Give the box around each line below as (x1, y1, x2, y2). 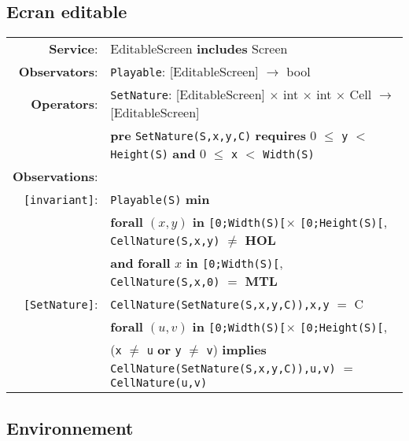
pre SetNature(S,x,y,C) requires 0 (110, 126, 317, 145)
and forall (110, 254, 171, 272)
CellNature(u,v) (110, 376, 208, 390)
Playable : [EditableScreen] (110, 62, 259, 81)
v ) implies (206, 340, 267, 359)
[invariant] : (23, 190, 98, 209)
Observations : (13, 167, 98, 186)
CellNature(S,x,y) (110, 235, 220, 248)
